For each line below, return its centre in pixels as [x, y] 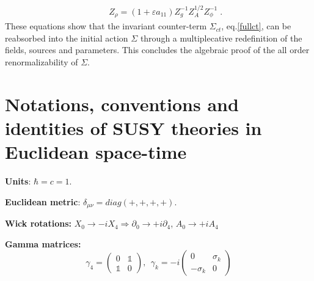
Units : [18, 181]
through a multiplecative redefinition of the [221, 38]
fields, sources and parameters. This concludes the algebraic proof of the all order [157, 50]
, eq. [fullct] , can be [256, 26]
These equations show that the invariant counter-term [106, 26]
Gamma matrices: [43, 243]
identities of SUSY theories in [133, 128]
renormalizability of [42, 62]
